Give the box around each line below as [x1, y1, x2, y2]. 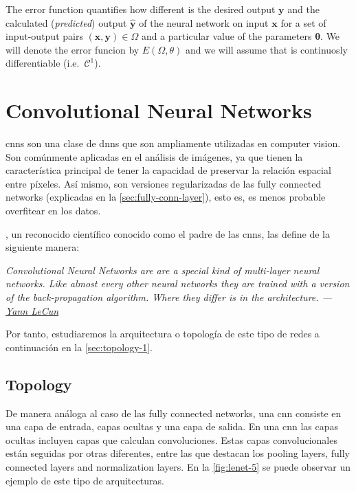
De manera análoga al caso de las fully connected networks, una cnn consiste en [5, 405, 342, 420]
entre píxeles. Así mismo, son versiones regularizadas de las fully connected [5, 176, 322, 190]
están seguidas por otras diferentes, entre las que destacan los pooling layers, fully [5, 446, 350, 460]
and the [287, 2, 320, 16]
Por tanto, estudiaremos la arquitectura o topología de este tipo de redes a [5, 326, 320, 341]
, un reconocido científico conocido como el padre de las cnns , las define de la [5, 226, 331, 241]
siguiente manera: [5, 240, 80, 254]
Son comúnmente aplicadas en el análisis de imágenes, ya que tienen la [5, 149, 303, 164]
